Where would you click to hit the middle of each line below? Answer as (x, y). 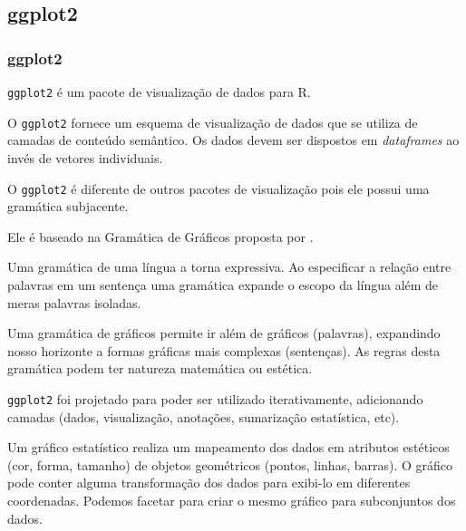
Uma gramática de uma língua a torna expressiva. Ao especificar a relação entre (229, 267)
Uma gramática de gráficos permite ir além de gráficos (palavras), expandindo (224, 333)
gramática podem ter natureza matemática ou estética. (160, 368)
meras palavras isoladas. (74, 302)
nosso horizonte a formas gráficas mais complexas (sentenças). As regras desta (224, 350)
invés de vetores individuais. (85, 157)
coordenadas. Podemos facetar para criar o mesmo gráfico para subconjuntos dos (232, 500)
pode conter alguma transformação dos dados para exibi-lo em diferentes (209, 483)
